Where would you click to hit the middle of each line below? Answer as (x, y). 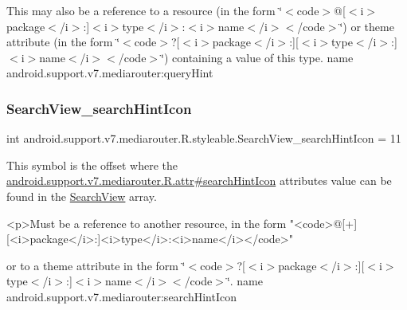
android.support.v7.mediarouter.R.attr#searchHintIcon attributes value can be (199, 181)
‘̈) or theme (367, 26)
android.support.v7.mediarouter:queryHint (110, 73)
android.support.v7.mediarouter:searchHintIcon (121, 296)
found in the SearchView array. (82, 196)
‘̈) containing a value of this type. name (257, 57)
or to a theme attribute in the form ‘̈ (96, 265)
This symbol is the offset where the (92, 165)
